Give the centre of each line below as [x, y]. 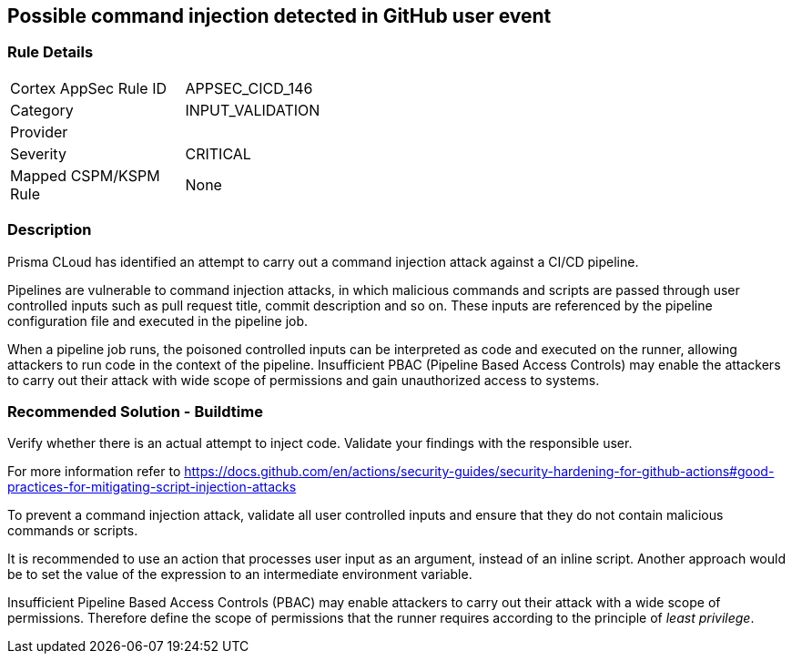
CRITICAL [218, 153]
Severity [38, 153]
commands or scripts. [73, 531]
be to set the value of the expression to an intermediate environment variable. [240, 575]
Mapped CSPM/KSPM [85, 175]
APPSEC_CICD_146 [249, 88]
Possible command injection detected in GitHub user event [279, 16]
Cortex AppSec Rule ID [89, 88]
